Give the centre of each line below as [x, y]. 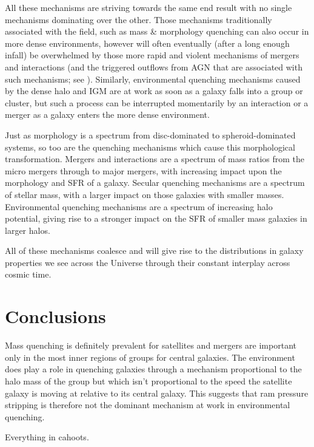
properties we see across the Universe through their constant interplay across [148, 262]
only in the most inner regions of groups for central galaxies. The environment [150, 357]
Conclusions [55, 316]
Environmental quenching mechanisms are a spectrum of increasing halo [139, 206]
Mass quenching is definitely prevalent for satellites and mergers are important [151, 345]
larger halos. [28, 230]
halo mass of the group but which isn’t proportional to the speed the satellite [149, 380]
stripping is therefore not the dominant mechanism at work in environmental [148, 405]
